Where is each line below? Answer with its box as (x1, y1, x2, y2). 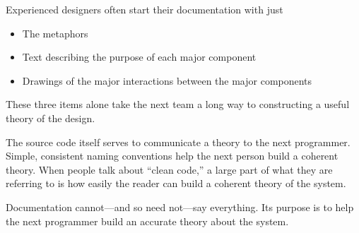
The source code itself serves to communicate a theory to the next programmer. (6, 134, 351, 149)
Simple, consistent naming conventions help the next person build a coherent (6, 148, 339, 163)
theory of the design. (6, 110, 95, 125)
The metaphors (22, 25, 88, 40)
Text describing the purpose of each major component (22, 49, 257, 64)
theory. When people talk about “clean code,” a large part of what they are (6, 162, 333, 177)
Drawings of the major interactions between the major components (22, 73, 312, 88)
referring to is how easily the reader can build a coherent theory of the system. (6, 176, 346, 191)
